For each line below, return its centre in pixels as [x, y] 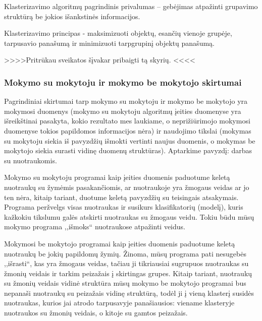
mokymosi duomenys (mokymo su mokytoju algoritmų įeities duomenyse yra [123, 111]
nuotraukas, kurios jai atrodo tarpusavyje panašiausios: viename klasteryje [119, 303]
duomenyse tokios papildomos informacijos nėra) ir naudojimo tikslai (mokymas [128, 130]
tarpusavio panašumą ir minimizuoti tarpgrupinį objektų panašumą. [109, 43]
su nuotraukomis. [31, 160]
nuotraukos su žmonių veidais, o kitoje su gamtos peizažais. [96, 313]
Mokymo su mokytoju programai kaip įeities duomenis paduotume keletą [117, 177]
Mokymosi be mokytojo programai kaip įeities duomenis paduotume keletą [120, 243]
